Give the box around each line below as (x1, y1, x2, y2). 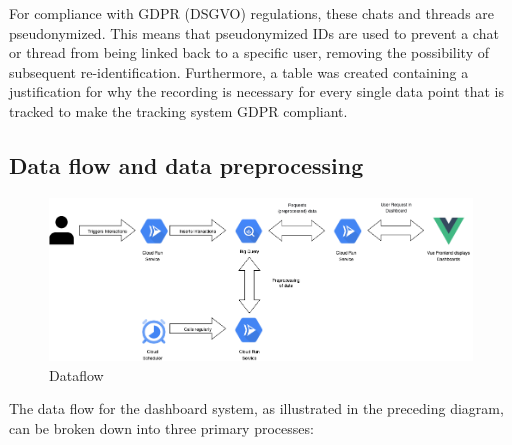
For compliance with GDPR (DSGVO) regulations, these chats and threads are (9, 3, 495, 23)
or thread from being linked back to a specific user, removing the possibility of (9, 42, 490, 63)
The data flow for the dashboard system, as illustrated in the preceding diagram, (9, 398, 504, 419)
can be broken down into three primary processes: (9, 417, 314, 438)
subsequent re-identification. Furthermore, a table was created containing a (9, 61, 469, 82)
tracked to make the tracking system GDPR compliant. (9, 100, 348, 121)
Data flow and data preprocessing (9, 149, 364, 180)
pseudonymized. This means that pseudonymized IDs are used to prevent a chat (9, 22, 499, 43)
